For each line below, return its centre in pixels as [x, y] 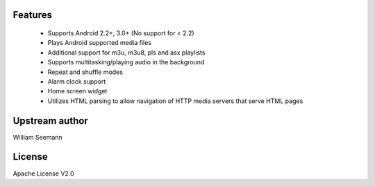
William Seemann [37, 137]
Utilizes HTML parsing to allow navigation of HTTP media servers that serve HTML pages [175, 101]
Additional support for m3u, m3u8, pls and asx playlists [126, 53]
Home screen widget [77, 91]
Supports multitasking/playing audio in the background [126, 62]
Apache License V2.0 [43, 174]
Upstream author [50, 121]
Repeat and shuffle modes [85, 72]
